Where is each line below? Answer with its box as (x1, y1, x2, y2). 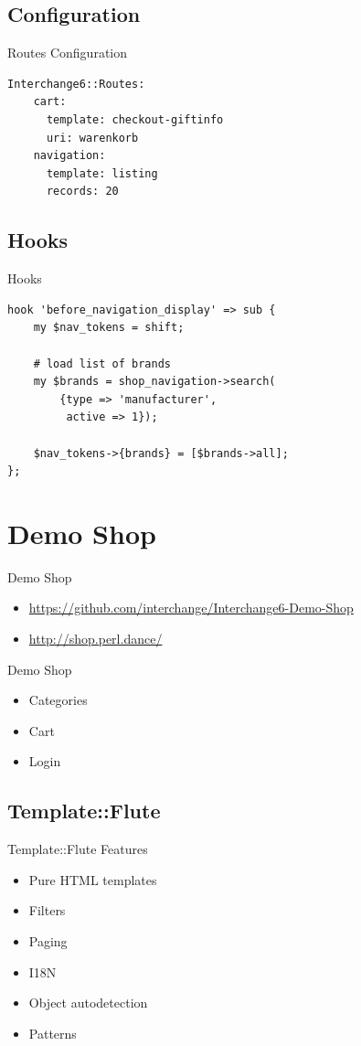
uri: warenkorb (46, 131, 139, 144)
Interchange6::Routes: (7, 77, 145, 91)
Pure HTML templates (28, 870, 157, 889)
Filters (28, 901, 66, 920)
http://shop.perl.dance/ (28, 629, 163, 647)
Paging (28, 931, 68, 950)
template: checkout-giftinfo (46, 112, 224, 126)
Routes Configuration (7, 43, 127, 62)
